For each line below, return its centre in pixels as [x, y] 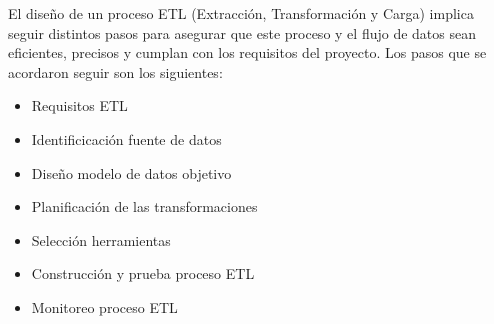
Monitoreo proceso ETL [104, 306]
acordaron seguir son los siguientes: [115, 71]
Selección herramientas [101, 239]
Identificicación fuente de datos [126, 138]
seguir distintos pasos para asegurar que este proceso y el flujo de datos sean [242, 32]
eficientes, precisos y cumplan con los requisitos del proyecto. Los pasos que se [247, 52]
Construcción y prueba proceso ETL [143, 273]
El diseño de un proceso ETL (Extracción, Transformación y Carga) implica [241, 13]
